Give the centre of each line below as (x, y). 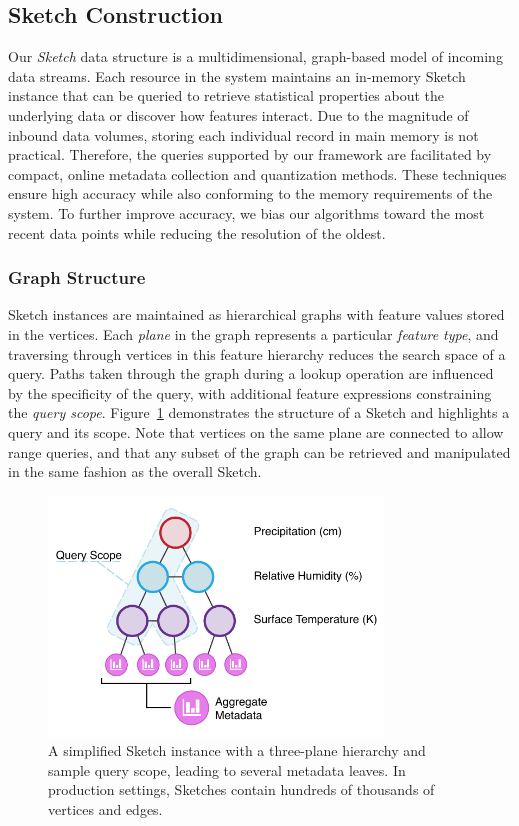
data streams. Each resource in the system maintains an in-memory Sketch (237, 75)
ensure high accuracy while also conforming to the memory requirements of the (250, 193)
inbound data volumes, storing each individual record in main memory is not (243, 134)
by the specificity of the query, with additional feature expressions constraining (250, 392)
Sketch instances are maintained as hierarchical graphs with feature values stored (256, 314)
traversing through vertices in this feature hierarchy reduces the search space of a (257, 353)
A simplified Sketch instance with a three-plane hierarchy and (237, 750)
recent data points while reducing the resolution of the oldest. (197, 232)
